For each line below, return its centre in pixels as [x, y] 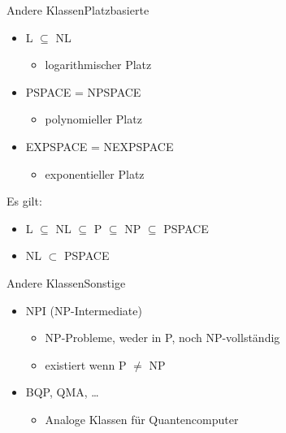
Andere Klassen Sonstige [66, 282]
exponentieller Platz [95, 173]
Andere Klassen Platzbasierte [78, 10]
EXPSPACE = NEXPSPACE [100, 146]
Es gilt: [24, 201]
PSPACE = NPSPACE [83, 91]
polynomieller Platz [93, 119]
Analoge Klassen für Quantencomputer [142, 419]
